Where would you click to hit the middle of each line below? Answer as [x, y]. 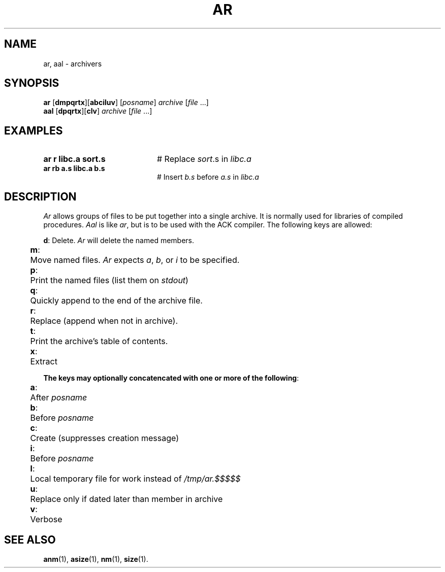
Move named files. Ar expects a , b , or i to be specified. [135, 260]
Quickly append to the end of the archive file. [116, 301]
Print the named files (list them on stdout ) [109, 280]
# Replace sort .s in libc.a [204, 159]
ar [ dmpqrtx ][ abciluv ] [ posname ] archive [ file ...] [126, 103]
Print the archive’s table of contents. [99, 341]
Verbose [46, 519]
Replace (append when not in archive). [104, 321]
